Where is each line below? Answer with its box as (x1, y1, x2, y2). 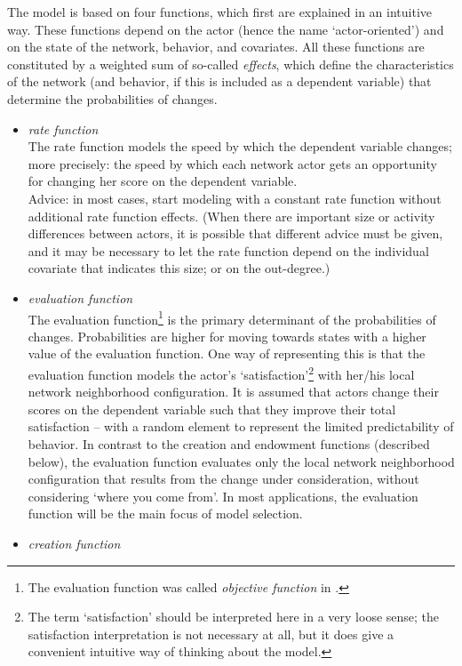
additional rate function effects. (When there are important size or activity (28, 206, 435, 225)
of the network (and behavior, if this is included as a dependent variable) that (7, 72, 432, 91)
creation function (28, 534, 121, 552)
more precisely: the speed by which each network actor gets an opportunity (28, 154, 437, 173)
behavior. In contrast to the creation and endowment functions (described (28, 434, 430, 453)
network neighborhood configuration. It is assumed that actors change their (28, 382, 439, 401)
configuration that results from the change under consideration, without (28, 469, 419, 488)
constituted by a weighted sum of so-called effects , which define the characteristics (7, 54, 454, 73)
